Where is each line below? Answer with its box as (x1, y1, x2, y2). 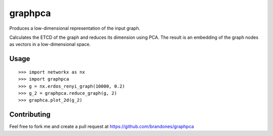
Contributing (9, 110, 51, 119)
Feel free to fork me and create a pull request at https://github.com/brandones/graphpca (9, 123, 194, 129)
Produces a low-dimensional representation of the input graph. (9, 25, 141, 31)
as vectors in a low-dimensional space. (9, 41, 91, 47)
